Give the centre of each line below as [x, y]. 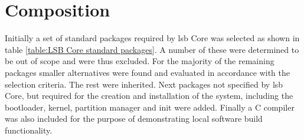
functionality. [29, 130]
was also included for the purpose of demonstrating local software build [134, 119]
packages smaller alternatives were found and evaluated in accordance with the [147, 72]
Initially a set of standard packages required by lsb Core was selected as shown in [152, 38]
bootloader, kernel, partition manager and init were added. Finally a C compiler [150, 107]
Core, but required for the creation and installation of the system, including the [149, 96]
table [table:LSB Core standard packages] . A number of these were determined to [152, 49]
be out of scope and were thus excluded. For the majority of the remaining [140, 61]
